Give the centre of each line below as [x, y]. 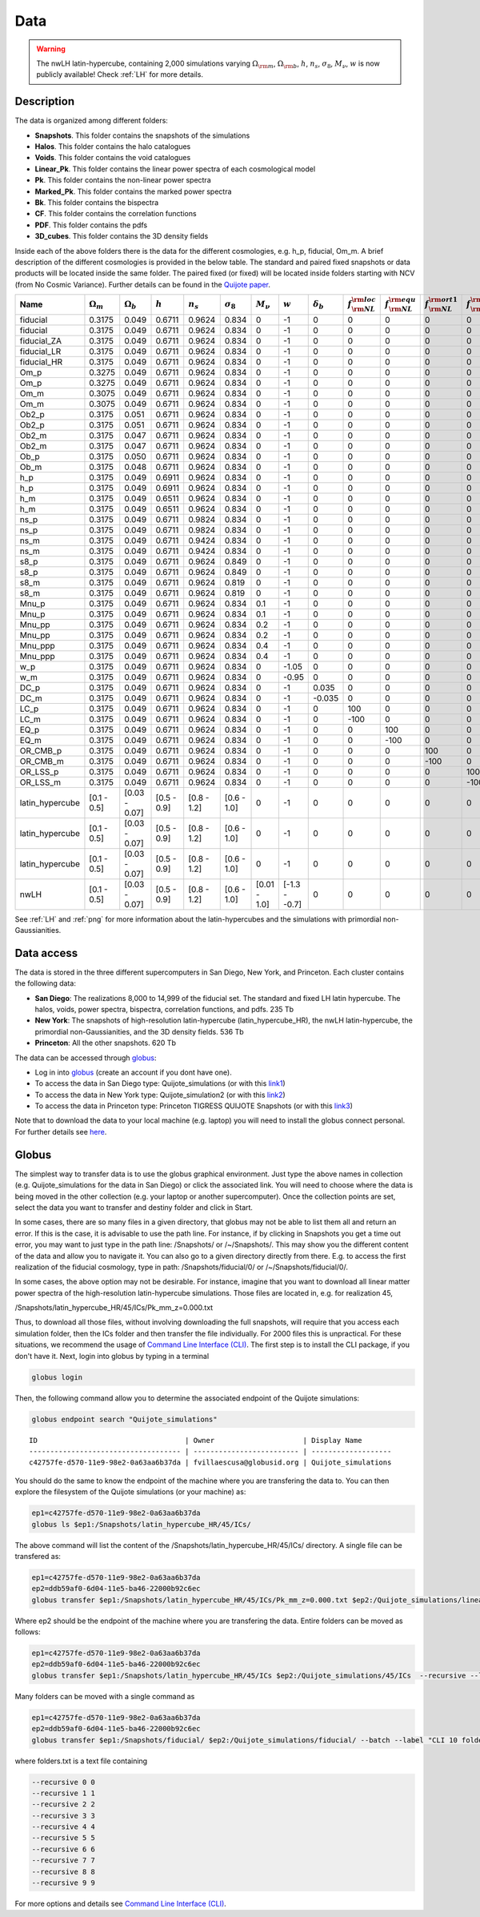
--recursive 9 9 [64, 1883]
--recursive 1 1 [64, 1793]
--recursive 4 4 [64, 1827]
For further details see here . [61, 1131]
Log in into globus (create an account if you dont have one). [133, 1072]
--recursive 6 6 [64, 1849]
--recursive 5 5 [64, 1838]
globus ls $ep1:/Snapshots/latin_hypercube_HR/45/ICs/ [141, 1524]
